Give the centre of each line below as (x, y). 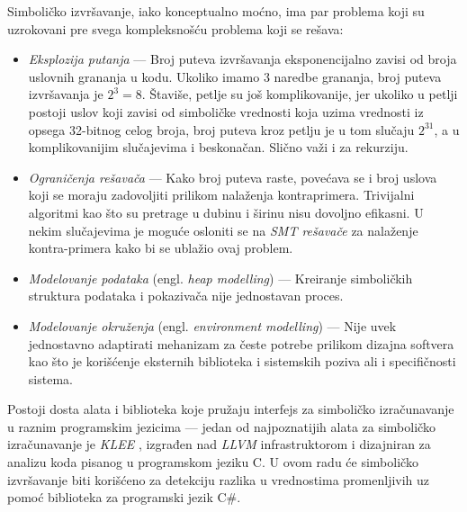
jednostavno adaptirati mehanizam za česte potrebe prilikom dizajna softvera (241, 343)
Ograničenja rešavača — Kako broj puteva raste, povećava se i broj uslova (233, 177)
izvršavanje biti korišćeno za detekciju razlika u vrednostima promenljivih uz (219, 479)
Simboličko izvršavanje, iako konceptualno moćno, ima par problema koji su (216, 11)
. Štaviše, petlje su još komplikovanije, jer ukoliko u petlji (300, 94)
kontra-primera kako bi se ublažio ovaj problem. (161, 248)
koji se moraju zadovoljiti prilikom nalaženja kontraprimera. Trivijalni (221, 195)
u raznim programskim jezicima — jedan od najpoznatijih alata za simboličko (221, 426)
